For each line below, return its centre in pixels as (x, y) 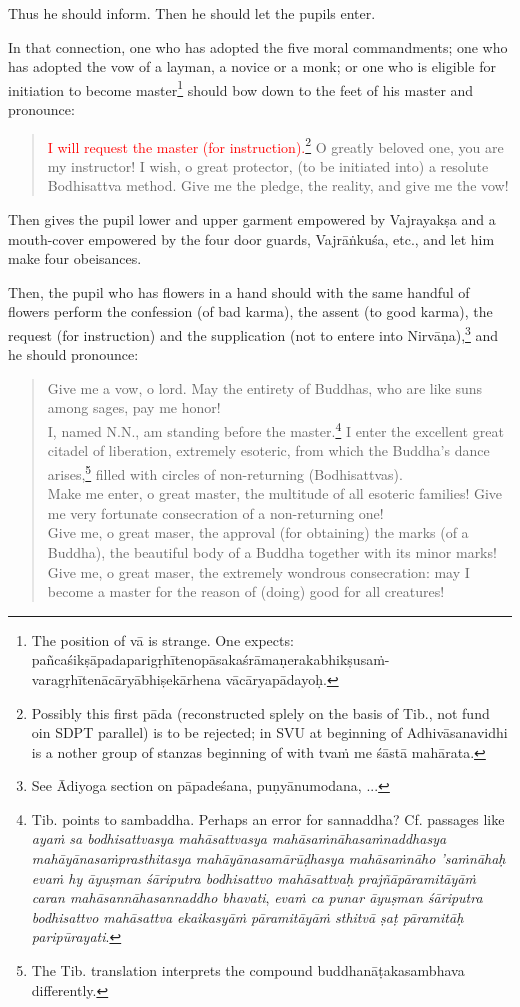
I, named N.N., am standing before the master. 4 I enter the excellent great (275, 429)
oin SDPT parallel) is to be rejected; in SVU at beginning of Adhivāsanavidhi (269, 732)
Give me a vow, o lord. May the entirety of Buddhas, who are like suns (265, 387)
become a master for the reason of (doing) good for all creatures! (246, 591)
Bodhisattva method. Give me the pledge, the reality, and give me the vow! (278, 185)
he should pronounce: (73, 354)
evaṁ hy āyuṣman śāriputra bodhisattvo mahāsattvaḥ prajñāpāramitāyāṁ (253, 877)
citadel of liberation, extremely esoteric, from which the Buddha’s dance (268, 450)
